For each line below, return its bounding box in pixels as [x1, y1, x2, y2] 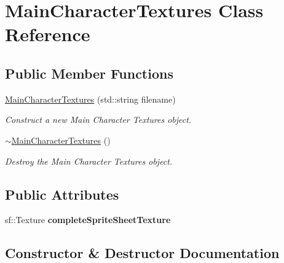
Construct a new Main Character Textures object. [5, 113, 192, 126]
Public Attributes [5, 184, 119, 203]
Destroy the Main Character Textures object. [5, 154, 173, 167]
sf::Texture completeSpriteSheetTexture [5, 213, 171, 226]
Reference [5, 22, 90, 47]
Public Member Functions [5, 63, 173, 82]
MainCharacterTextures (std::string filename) [5, 92, 176, 105]
